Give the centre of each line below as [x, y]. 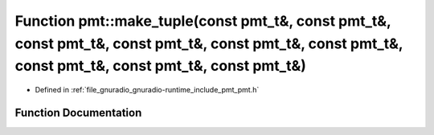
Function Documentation [78, 112]
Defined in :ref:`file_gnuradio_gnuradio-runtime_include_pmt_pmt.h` [147, 90]
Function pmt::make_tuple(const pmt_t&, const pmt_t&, [203, 21]
